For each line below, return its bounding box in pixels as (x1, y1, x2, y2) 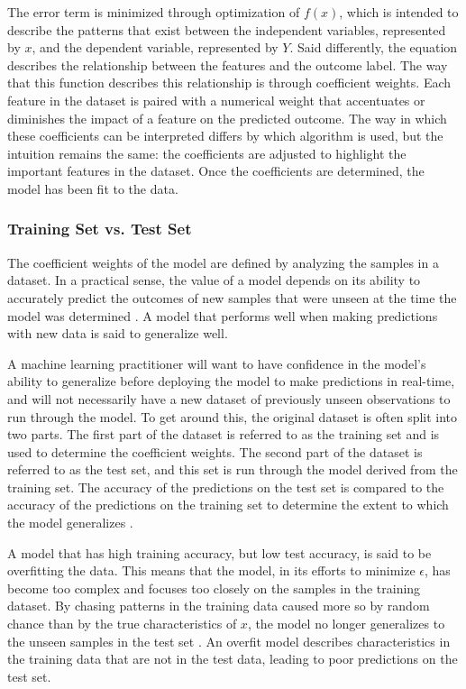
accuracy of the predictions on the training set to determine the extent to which (7, 495, 449, 514)
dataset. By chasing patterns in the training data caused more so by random (7, 596, 430, 615)
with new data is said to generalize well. (7, 324, 228, 343)
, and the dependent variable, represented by (32, 38, 279, 57)
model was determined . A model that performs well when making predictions (7, 306, 438, 325)
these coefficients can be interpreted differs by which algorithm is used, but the (7, 126, 443, 145)
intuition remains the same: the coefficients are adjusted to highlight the (7, 143, 407, 162)
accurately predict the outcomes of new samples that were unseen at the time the (7, 288, 457, 307)
